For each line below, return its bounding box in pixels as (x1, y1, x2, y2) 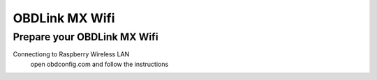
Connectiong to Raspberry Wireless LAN (13, 50, 130, 58)
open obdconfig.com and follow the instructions (30, 60, 169, 68)
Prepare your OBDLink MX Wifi (13, 31, 158, 43)
